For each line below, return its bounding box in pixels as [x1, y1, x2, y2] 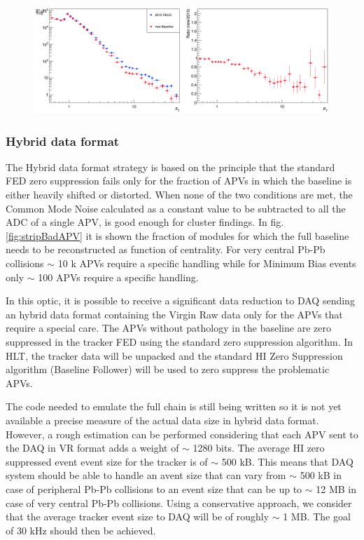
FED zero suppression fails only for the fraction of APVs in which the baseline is [6, 173, 352, 188]
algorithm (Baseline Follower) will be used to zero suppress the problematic [6, 362, 330, 377]
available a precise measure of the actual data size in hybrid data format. [6, 412, 319, 427]
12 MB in [316, 481, 357, 496]
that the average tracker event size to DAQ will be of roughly [6, 509, 269, 524]
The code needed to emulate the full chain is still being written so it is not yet [6, 399, 342, 414]
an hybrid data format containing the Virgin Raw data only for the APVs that [6, 306, 343, 321]
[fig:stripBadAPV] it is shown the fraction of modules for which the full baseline [6, 228, 349, 243]
